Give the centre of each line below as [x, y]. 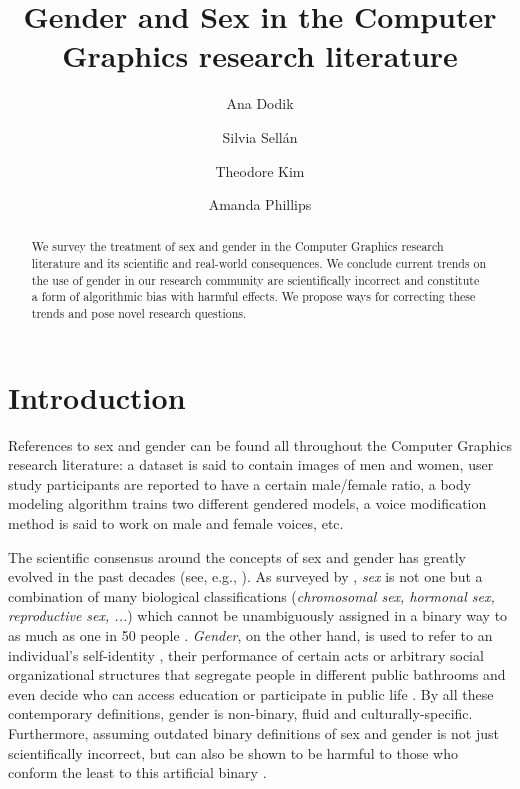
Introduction [97, 396]
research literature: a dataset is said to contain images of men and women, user [251, 464]
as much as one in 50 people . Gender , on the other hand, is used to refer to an [250, 635]
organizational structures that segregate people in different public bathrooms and [257, 674]
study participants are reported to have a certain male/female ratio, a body [240, 483]
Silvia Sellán [260, 136]
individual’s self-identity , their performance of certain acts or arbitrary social [246, 654]
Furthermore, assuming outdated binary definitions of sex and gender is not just [253, 733]
